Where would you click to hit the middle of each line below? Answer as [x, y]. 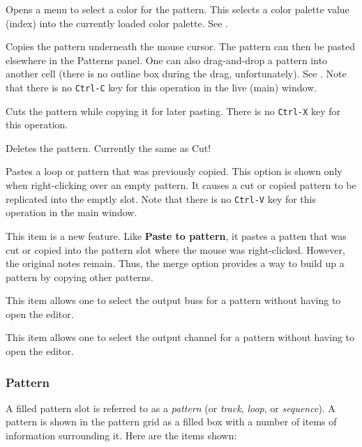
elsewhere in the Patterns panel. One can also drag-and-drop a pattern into [167, 60]
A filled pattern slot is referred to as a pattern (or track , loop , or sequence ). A [171, 408]
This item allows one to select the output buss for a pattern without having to [173, 300]
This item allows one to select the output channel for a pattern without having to [180, 337]
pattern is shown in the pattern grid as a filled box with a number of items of [171, 422]
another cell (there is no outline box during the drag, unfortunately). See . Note [176, 74]
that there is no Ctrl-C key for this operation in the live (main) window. [161, 87]
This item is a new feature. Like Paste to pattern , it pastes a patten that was [176, 235]
